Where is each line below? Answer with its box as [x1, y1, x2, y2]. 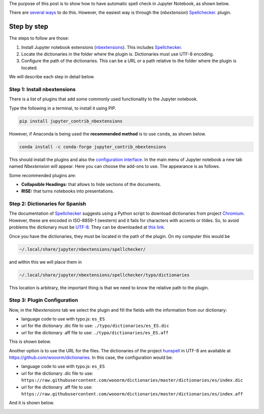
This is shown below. [9, 339, 51, 345]
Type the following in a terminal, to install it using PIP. [9, 105, 117, 111]
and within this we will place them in [9, 259, 82, 265]
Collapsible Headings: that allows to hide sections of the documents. [21, 181, 161, 187]
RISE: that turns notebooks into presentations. [21, 188, 114, 194]
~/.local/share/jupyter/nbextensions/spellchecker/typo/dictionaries [19, 272, 190, 277]
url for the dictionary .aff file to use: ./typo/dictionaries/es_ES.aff [21, 329, 169, 335]
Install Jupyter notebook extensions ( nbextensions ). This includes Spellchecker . [21, 44, 182, 50]
